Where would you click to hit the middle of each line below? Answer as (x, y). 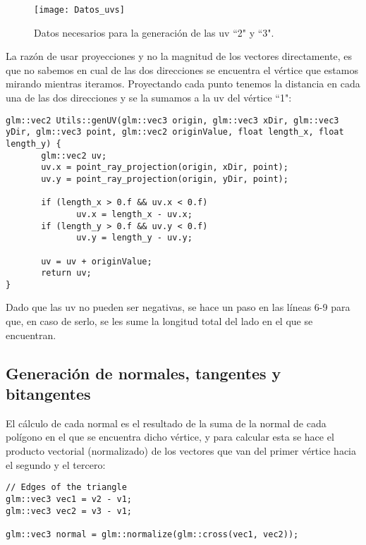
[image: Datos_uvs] (79, 10)
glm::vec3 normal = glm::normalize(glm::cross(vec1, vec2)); (152, 534)
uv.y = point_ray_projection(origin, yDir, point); (165, 179)
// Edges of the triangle (66, 488)
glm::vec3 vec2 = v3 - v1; (69, 511)
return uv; (66, 273)
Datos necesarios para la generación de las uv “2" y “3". (154, 32)
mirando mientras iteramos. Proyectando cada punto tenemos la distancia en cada (183, 84)
